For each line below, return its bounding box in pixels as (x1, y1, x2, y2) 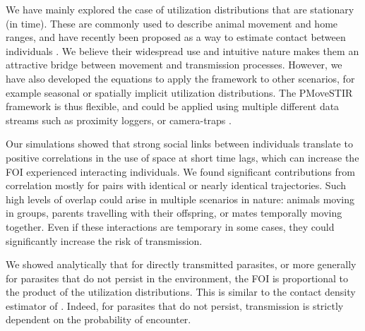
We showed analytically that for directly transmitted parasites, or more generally (6, 257, 357, 272)
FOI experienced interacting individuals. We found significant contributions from (6, 164, 355, 179)
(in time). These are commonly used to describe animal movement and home (6, 16, 338, 30)
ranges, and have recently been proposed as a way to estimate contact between (6, 30, 346, 44)
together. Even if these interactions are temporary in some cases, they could (6, 219, 335, 234)
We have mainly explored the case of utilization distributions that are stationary (6, 2, 354, 16)
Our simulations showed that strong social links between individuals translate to (6, 136, 353, 151)
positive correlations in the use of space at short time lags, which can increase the (6, 150, 359, 164)
